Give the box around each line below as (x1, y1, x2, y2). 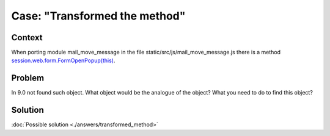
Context (11, 32, 43, 43)
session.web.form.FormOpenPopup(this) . (11, 57, 116, 64)
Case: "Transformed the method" (11, 9, 186, 23)
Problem (11, 73, 45, 84)
